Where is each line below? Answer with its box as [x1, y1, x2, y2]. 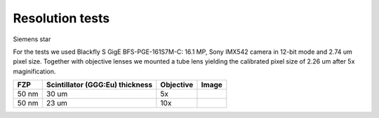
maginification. [13, 67, 56, 75]
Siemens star [13, 35, 51, 43]
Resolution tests [13, 10, 110, 26]
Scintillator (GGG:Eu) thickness [46, 80, 153, 90]
